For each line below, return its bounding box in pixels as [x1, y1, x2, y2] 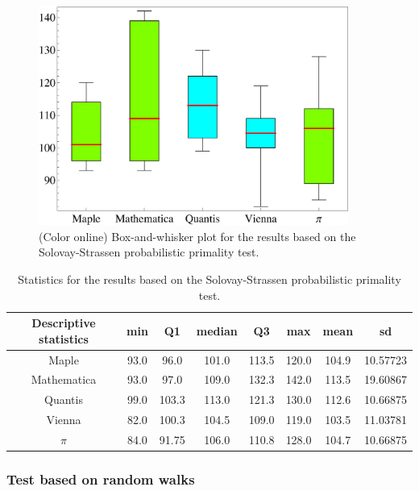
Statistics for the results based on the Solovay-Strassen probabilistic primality [18, 270, 401, 287]
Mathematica [31, 371, 97, 388]
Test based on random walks [6, 468, 195, 489]
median [196, 322, 238, 339]
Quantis [44, 391, 83, 408]
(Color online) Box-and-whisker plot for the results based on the [39, 227, 356, 244]
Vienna [46, 411, 81, 428]
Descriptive [31, 314, 96, 331]
